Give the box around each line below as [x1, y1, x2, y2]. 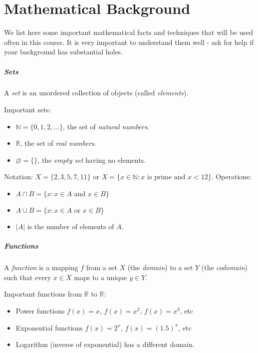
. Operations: [211, 171, 252, 182]
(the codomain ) [201, 262, 248, 273]
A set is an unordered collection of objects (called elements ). [4, 87, 189, 98]
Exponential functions [15, 322, 83, 333]
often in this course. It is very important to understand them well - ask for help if [4, 36, 254, 47]
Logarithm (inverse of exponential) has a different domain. [15, 339, 195, 350]
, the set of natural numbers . [62, 121, 150, 131]
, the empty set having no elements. [37, 154, 146, 165]
